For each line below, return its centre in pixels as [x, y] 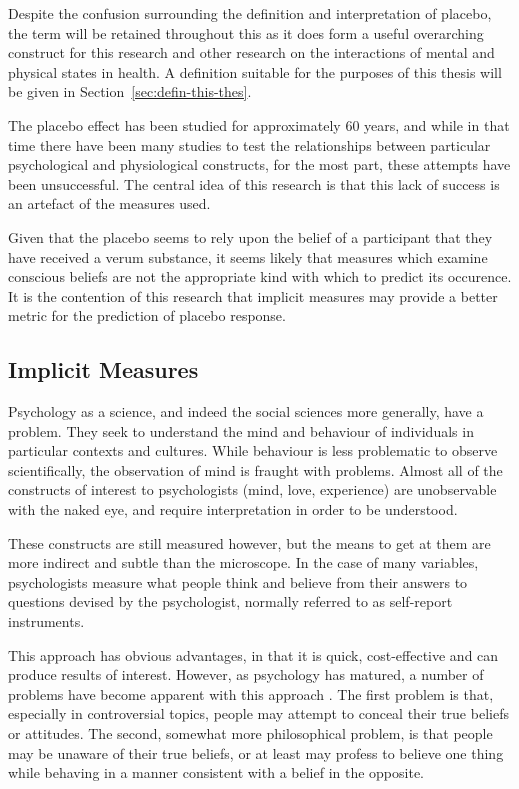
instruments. [46, 621]
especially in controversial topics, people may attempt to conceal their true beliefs [258, 713]
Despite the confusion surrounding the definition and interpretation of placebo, [250, 13]
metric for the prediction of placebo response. [147, 315]
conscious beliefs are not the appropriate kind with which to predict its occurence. [260, 276]
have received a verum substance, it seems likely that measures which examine [248, 256]
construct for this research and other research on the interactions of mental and [251, 52]
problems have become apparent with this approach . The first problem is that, [251, 693]
